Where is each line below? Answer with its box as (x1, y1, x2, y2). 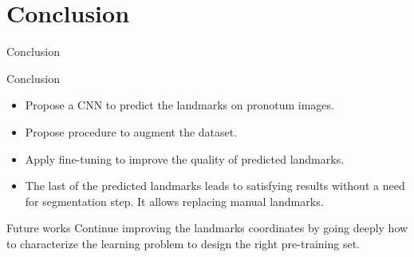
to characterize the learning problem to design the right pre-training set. (6, 235, 360, 251)
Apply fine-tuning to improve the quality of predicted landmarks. (25, 150, 345, 167)
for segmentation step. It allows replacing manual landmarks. (25, 192, 324, 209)
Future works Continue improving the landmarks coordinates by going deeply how (6, 219, 408, 236)
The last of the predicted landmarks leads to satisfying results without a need (25, 177, 405, 194)
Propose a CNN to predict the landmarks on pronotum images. (25, 97, 334, 113)
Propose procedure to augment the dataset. (25, 123, 238, 140)
